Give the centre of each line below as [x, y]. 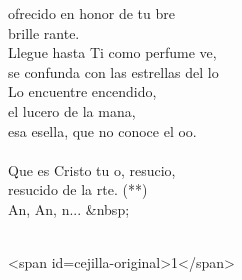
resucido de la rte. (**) [78, 189]
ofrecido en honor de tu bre [91, 13]
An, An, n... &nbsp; [69, 208]
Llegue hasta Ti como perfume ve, [112, 52]
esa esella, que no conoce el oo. [102, 130]
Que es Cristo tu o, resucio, [92, 169]
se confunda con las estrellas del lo [113, 71]
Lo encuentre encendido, [82, 91]
